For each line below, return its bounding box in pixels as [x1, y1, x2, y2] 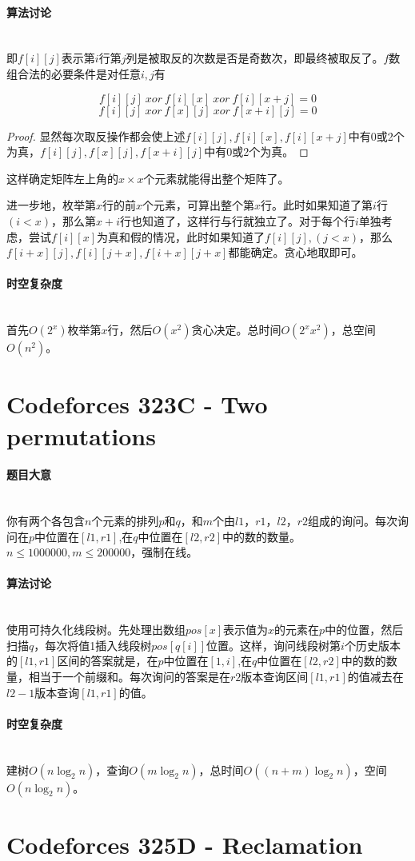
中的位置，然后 [325, 621, 404, 638]
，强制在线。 [130, 544, 198, 560]
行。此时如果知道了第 [261, 197, 373, 213]
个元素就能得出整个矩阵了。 [143, 169, 289, 186]
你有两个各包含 [6, 512, 85, 529]
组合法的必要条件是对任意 [6, 65, 141, 82]
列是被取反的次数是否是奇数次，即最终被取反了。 [126, 50, 384, 66]
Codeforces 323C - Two [6, 388, 268, 421]
